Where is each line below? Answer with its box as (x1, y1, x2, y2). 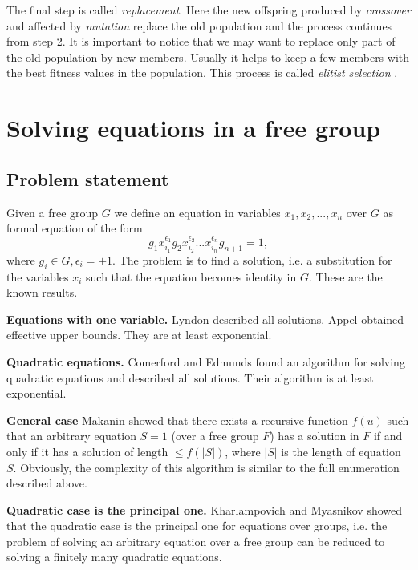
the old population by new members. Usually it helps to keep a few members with (6, 48, 410, 65)
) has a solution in (270, 427, 359, 444)
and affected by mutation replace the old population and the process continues (6, 17, 392, 34)
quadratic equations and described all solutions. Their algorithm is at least (6, 369, 374, 386)
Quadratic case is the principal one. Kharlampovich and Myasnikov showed (6, 501, 403, 518)
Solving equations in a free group (6, 111, 381, 144)
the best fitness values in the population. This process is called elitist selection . (6, 64, 398, 81)
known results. (6, 284, 78, 301)
